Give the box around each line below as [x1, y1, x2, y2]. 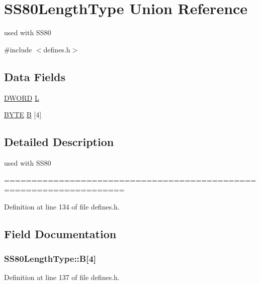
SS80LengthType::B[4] [4, 252, 97, 264]
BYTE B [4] [4, 109, 42, 120]
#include [4, 44, 32, 54]
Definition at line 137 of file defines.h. [4, 272, 120, 282]
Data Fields [4, 68, 66, 84]
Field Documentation [4, 226, 117, 241]
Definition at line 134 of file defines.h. [4, 201, 120, 211]
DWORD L [4, 92, 39, 103]
